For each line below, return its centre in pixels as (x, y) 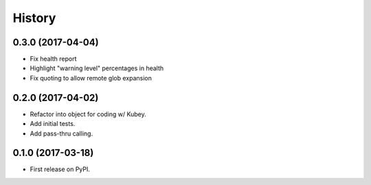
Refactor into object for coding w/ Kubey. (88, 114)
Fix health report (53, 59)
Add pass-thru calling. (61, 133)
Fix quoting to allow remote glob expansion (91, 78)
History (34, 18)
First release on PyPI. (60, 169)
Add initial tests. (53, 124)
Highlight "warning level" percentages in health (97, 68)
